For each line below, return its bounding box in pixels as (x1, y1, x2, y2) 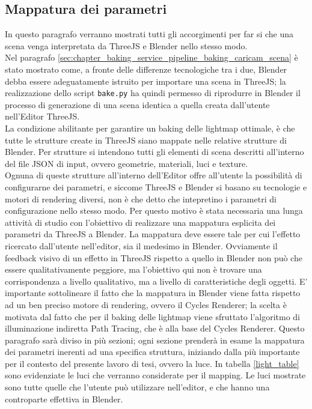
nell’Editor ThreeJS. (5, 110, 80, 123)
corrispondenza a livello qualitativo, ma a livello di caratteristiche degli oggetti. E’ (5, 274, 308, 287)
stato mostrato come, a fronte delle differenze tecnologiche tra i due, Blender (5, 62, 287, 75)
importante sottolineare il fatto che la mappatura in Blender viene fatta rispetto (5, 286, 301, 299)
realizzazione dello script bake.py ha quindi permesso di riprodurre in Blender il (5, 86, 301, 99)
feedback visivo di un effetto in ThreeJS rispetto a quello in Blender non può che (5, 251, 302, 264)
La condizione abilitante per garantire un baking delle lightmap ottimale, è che (5, 122, 295, 135)
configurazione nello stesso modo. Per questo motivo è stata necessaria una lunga (5, 204, 303, 217)
